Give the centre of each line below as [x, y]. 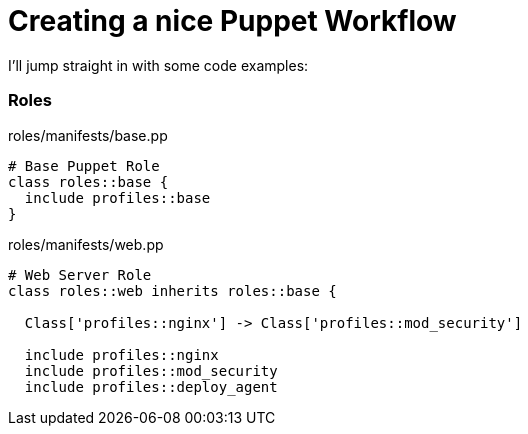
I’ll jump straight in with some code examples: [158, 65]
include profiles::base [117, 197]
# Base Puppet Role [84, 165]
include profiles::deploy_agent [151, 386]
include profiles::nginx [121, 354]
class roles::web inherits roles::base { [172, 290]
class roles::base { [88, 181]
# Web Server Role [80, 274]
